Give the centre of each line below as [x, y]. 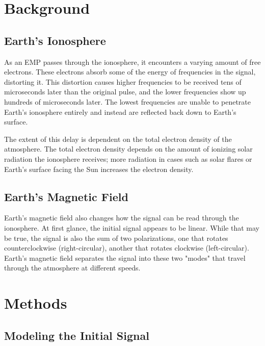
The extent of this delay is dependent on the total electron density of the [118, 139]
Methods [36, 303]
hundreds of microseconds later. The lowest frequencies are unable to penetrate [127, 101]
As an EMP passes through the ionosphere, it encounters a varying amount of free [132, 61]
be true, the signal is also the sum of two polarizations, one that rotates [116, 238]
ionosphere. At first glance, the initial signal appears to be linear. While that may [132, 227]
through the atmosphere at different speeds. [72, 268]
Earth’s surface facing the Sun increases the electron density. [99, 169]
